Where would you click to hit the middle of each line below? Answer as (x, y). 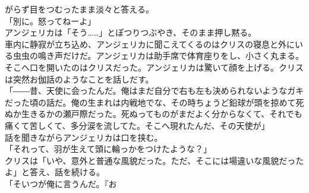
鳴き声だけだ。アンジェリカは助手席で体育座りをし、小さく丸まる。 (171, 56)
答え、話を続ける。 (67, 172)
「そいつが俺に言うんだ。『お (61, 183)
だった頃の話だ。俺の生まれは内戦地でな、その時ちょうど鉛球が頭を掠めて (150, 102)
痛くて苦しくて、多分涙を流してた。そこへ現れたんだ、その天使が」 (137, 125)
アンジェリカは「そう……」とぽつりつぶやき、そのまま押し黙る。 (131, 32)
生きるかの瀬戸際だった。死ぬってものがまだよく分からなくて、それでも (162, 114)
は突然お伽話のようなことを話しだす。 (79, 79)
